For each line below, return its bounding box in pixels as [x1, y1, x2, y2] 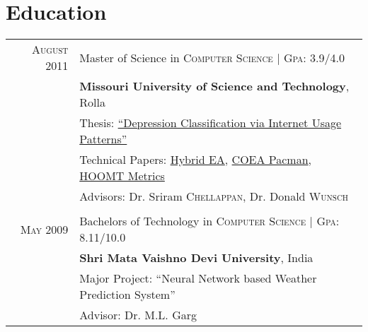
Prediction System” [79, 286, 176, 303]
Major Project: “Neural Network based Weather [79, 270, 317, 287]
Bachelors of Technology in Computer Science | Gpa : [79, 213, 340, 230]
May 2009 [20, 220, 69, 237]
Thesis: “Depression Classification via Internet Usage [79, 114, 342, 131]
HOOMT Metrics [79, 167, 165, 184]
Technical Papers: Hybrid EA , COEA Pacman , [79, 151, 312, 168]
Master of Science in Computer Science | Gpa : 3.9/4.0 [79, 49, 345, 66]
